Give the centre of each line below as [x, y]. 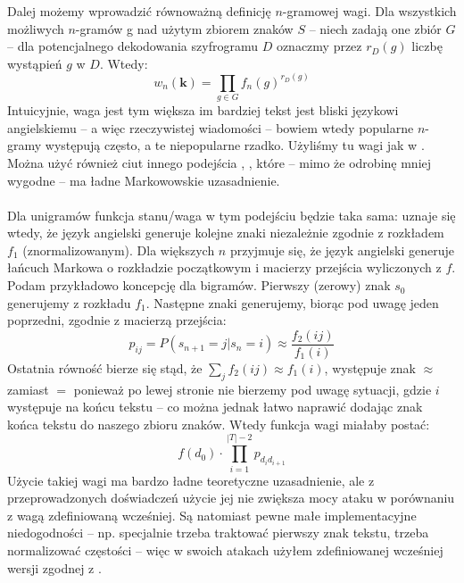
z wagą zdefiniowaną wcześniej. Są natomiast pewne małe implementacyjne [212, 515]
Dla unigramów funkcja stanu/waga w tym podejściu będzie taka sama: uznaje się [232, 215]
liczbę [427, 46]
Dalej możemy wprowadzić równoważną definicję [139, 11]
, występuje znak [370, 367]
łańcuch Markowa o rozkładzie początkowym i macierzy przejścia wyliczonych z [224, 267]
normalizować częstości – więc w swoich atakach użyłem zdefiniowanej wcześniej [225, 550]
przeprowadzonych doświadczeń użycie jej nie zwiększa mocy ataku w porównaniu [231, 498]
